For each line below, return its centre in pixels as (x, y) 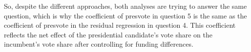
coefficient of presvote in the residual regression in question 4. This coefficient (120, 25)
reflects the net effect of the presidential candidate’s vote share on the (108, 34)
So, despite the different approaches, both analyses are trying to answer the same (125, 6)
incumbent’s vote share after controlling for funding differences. (99, 44)
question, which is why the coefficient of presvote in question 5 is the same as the (125, 15)
